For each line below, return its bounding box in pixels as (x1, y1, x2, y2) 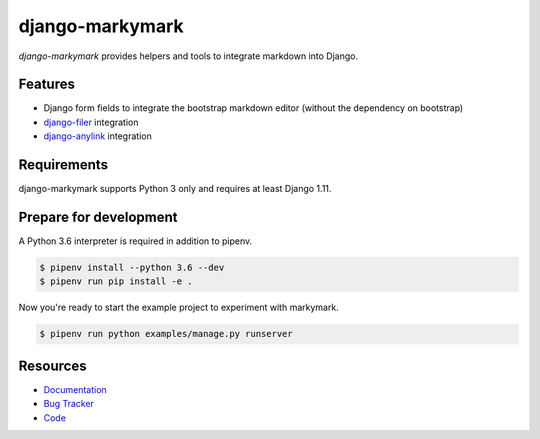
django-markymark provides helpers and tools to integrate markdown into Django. (18, 50, 359, 62)
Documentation (43, 383, 107, 395)
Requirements (18, 156, 109, 174)
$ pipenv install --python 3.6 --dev (39, 262, 225, 274)
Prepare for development (18, 208, 178, 225)
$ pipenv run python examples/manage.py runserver (39, 328, 294, 340)
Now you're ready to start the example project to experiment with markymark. (18, 301, 339, 314)
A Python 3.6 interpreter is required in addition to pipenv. (18, 235, 253, 247)
